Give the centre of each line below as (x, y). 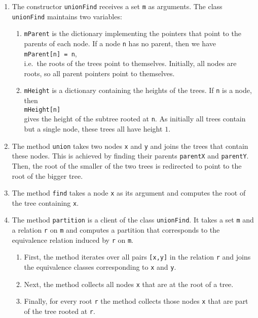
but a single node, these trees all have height (93, 129)
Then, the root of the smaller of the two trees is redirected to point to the (127, 165)
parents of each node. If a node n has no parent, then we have (120, 43)
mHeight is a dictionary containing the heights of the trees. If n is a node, (138, 90)
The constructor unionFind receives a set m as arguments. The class (117, 6)
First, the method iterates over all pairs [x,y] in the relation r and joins (137, 257)
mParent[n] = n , (50, 53)
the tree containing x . (45, 202)
